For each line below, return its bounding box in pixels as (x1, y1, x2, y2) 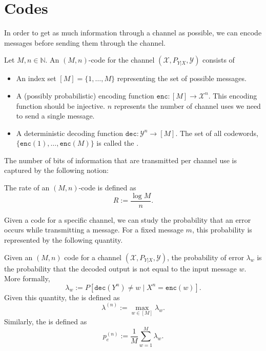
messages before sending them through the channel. (4, 37, 166, 48)
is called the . (96, 138, 139, 148)
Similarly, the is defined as (4, 316, 87, 326)
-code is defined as (78, 182, 136, 193)
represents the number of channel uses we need (114, 100, 261, 111)
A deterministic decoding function (16, 127, 123, 138)
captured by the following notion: (4, 165, 109, 175)
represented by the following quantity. (4, 234, 123, 245)
